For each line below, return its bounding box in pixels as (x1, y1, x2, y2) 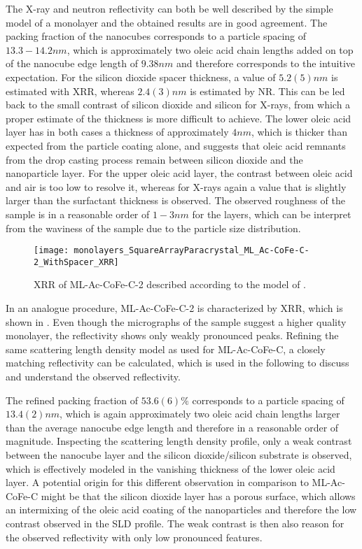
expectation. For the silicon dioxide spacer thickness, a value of (6, 69, 276, 84)
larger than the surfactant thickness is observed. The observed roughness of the (6, 193, 345, 208)
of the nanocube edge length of (6, 56, 139, 71)
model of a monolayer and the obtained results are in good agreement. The (6, 15, 328, 29)
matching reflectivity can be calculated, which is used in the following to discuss (6, 355, 349, 370)
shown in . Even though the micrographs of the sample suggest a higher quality (6, 314, 347, 329)
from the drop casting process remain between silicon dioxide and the (6, 152, 303, 166)
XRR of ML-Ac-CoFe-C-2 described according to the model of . (34, 277, 307, 292)
